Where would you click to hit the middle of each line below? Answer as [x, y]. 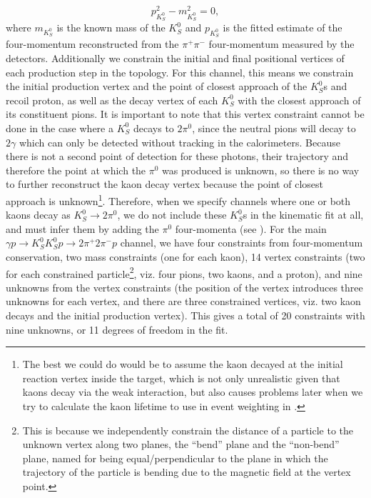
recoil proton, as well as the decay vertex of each [112, 100]
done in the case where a [60, 128]
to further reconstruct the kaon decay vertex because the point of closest [164, 184]
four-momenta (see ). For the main [251, 228]
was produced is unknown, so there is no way [261, 170]
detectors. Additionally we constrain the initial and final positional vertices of [175, 58]
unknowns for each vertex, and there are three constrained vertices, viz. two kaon [183, 301]
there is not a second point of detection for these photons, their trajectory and [177, 156]
